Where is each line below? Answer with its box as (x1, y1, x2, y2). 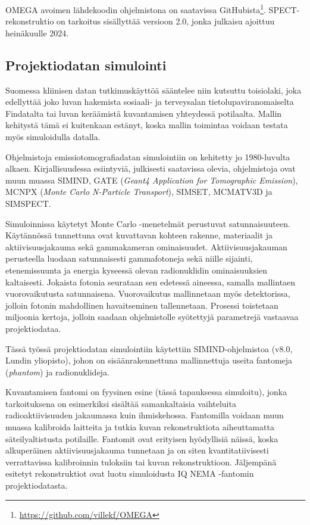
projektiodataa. (5, 322, 61, 334)
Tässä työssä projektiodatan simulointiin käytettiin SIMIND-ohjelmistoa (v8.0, (5, 342, 293, 355)
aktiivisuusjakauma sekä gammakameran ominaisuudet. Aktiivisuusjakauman (5, 240, 287, 253)
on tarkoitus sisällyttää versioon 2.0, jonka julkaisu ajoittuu (57, 15, 275, 27)
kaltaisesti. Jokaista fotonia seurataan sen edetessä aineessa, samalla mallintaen (5, 275, 296, 288)
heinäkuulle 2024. (5, 26, 69, 39)
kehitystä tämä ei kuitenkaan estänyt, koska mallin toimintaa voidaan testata (5, 119, 288, 131)
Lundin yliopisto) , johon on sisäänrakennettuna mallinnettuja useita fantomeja (5, 354, 293, 366)
